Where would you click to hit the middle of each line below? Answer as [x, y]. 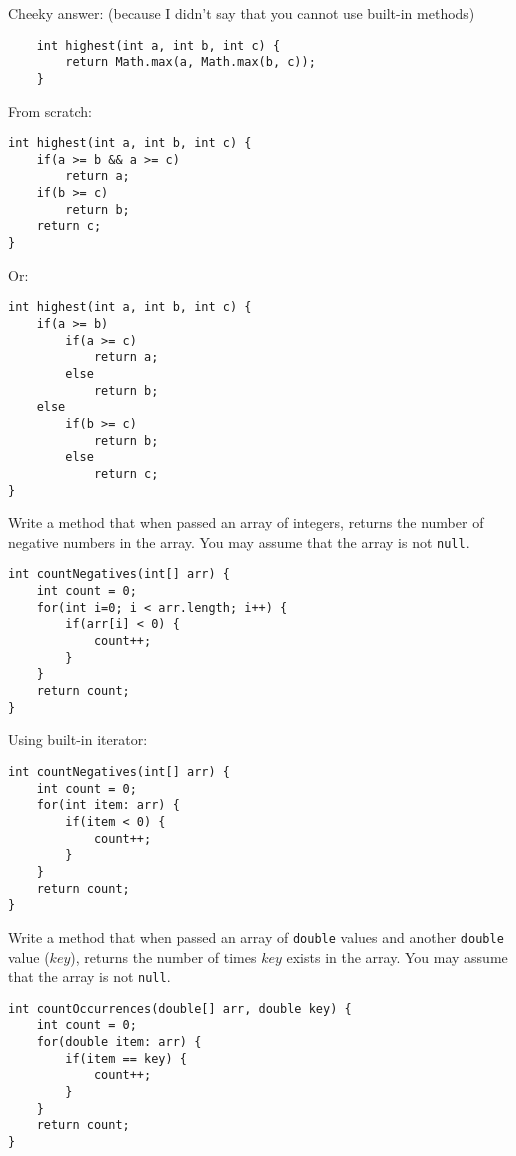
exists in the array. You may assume [397, 956]
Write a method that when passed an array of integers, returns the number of [246, 522]
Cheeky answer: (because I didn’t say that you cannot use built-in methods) [241, 13]
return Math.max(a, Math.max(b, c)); [190, 62]
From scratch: [50, 110]
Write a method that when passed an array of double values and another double [256, 936]
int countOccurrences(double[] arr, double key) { [180, 1008]
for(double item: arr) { [119, 1042]
